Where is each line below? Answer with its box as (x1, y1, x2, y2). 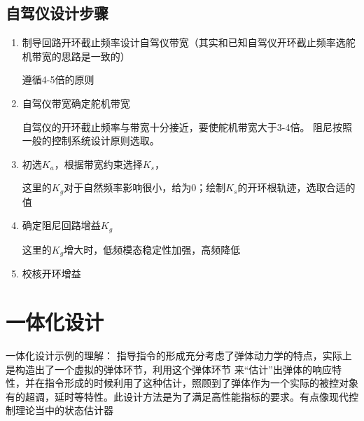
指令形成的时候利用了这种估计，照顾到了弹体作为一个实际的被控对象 (44, 375, 358, 390)
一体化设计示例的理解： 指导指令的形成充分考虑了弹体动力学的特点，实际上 (6, 348, 352, 363)
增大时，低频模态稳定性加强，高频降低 (64, 242, 241, 256)
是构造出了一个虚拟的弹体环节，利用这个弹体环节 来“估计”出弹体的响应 (6, 361, 332, 376)
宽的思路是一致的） (41, 48, 130, 63)
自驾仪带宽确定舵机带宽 (22, 95, 130, 110)
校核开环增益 (22, 266, 81, 281)
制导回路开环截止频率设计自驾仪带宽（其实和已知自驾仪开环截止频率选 (22, 35, 346, 50)
